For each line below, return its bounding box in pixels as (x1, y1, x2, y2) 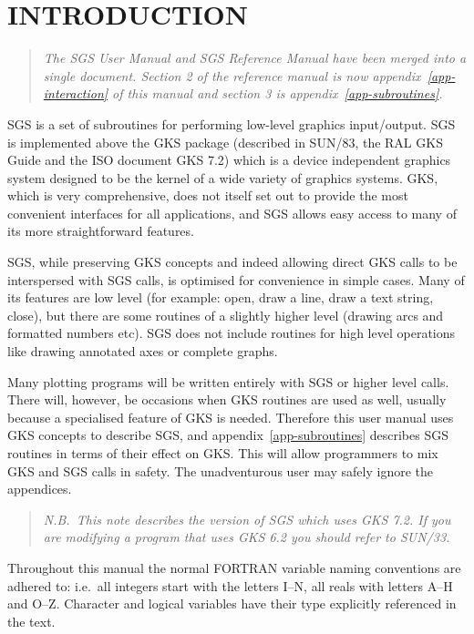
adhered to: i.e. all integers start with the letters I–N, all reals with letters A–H (7, 576, 453, 595)
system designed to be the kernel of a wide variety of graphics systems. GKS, (7, 168, 438, 187)
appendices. (7, 479, 72, 498)
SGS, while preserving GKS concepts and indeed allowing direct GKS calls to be (7, 252, 458, 271)
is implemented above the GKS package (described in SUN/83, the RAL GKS (7, 132, 443, 151)
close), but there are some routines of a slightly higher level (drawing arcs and (7, 305, 444, 324)
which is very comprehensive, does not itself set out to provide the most (7, 186, 408, 205)
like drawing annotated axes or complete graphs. (7, 342, 278, 361)
